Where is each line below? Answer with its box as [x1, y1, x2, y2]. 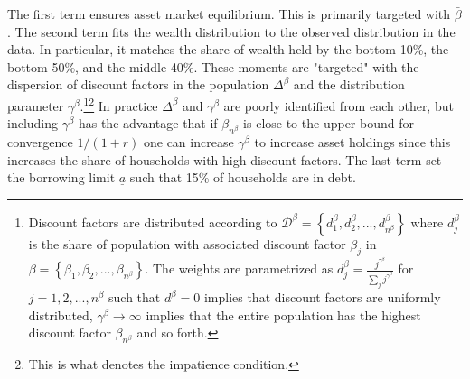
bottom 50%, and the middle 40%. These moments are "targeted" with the [7, 57, 419, 76]
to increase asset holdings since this [254, 133, 451, 152]
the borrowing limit [7, 168, 116, 187]
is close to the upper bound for [243, 114, 414, 133]
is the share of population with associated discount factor [28, 234, 346, 253]
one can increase [143, 133, 234, 152]
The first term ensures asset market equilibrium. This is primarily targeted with [7, 5, 451, 23]
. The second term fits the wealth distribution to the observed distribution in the [7, 22, 456, 41]
